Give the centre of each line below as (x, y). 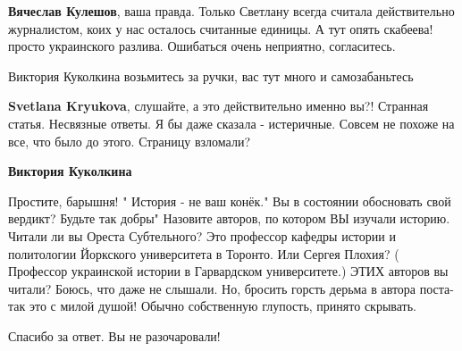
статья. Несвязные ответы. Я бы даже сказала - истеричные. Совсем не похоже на (231, 123)
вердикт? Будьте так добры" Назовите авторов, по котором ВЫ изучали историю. (229, 218)
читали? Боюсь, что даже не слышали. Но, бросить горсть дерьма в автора (212, 288)
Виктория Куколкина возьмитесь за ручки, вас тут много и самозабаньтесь (211, 75)
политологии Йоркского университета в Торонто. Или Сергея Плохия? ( (204, 253)
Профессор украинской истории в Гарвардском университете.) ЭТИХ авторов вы (228, 271)
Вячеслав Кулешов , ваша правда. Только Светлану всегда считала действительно (231, 11)
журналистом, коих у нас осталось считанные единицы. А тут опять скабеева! (221, 28)
